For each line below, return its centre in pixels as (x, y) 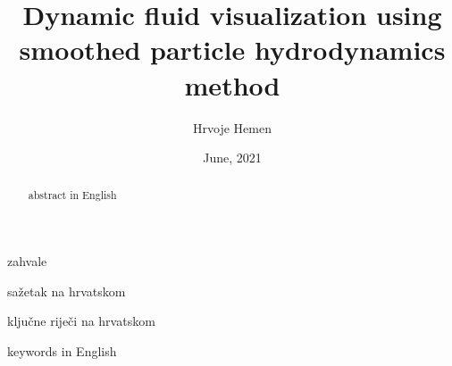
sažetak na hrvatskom (67, 291)
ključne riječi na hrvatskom (81, 321)
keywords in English (62, 350)
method (232, 84)
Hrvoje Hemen (232, 127)
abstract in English (72, 195)
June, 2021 (232, 158)
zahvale (27, 261)
